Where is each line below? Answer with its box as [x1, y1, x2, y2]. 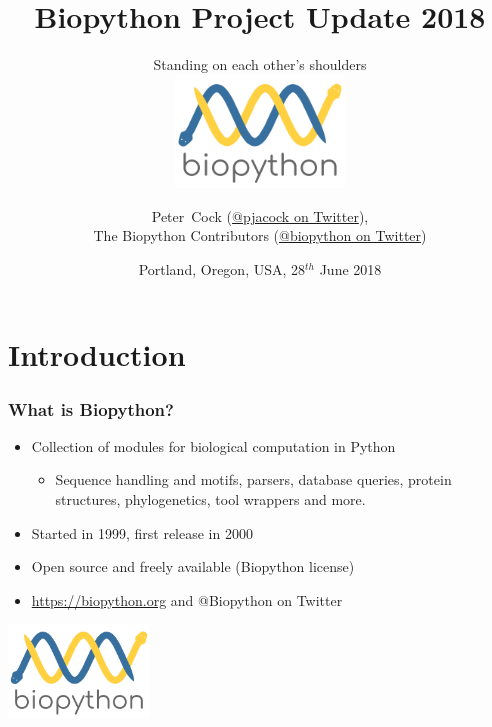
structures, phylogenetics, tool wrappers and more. [55, 489, 366, 510]
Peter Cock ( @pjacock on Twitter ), [151, 205, 369, 226]
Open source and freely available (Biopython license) [31, 556, 355, 577]
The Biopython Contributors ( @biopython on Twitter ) [93, 225, 427, 246]
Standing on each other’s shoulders [153, 54, 367, 75]
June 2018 [319, 258, 382, 279]
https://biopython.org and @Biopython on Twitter [31, 589, 343, 610]
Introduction [8, 334, 186, 375]
